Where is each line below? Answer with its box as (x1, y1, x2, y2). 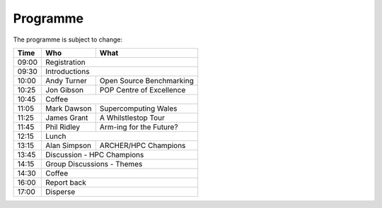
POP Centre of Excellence (99, 85, 186, 94)
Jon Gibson (45, 85, 84, 94)
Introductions (45, 66, 90, 76)
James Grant (45, 113, 88, 123)
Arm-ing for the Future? (99, 122, 178, 132)
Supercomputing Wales (99, 103, 178, 113)
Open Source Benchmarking (99, 75, 194, 85)
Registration (45, 57, 86, 67)
